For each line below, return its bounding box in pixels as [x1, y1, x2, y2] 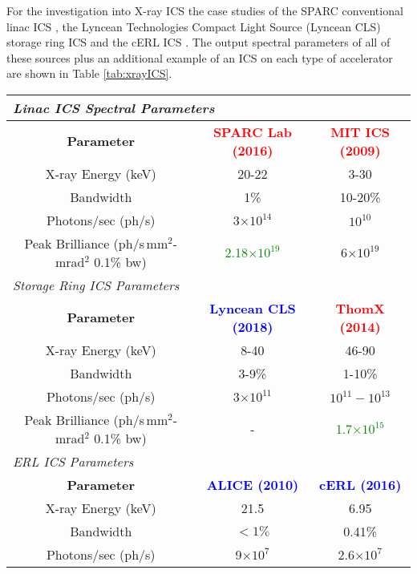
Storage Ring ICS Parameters [13, 275, 180, 294]
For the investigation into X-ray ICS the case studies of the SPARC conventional [6, 2, 403, 18]
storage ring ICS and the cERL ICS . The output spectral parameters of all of [6, 34, 391, 51]
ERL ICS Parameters [13, 451, 134, 471]
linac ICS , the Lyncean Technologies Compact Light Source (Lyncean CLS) [6, 18, 381, 34]
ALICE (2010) [206, 475, 299, 494]
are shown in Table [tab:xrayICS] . [6, 65, 172, 82]
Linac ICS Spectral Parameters [13, 98, 215, 117]
